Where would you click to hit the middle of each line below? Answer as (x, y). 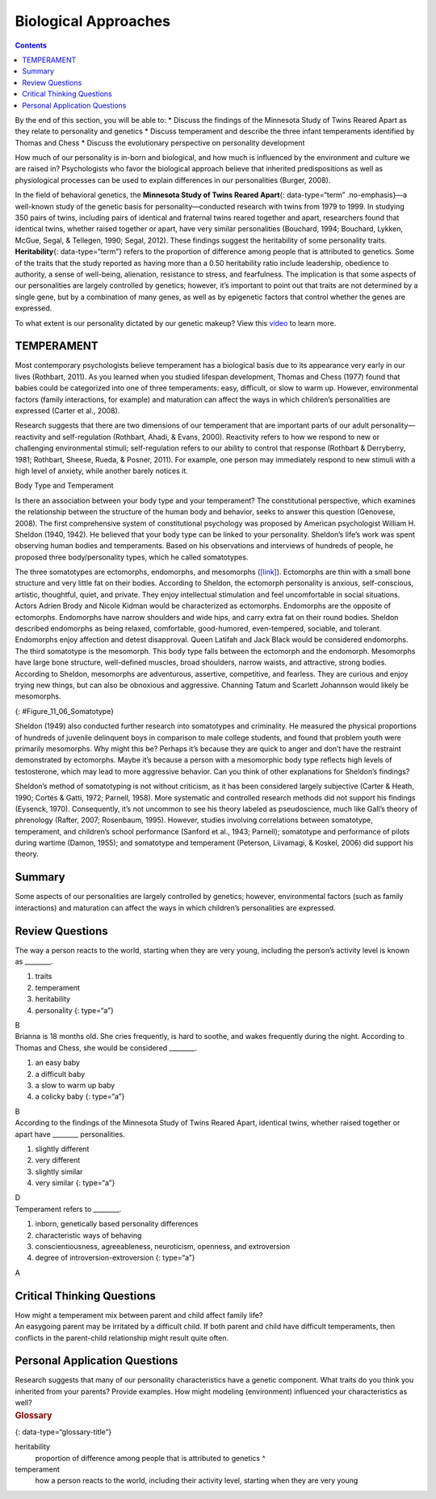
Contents (31, 45)
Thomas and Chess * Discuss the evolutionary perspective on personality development (160, 142)
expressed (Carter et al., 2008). (67, 411)
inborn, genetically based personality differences (117, 1224)
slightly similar (59, 1172)
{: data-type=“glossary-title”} (63, 1432)
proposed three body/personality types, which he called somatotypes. (132, 557)
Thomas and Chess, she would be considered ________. (106, 1048)
